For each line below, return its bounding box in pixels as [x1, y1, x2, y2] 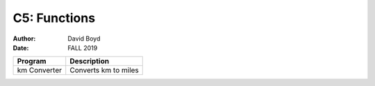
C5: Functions [12, 10, 96, 25]
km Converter [17, 65, 62, 75]
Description [69, 56, 110, 66]
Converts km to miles [69, 65, 139, 75]
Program [17, 56, 47, 66]
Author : [12, 34, 36, 43]
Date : [12, 43, 29, 52]
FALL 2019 [67, 43, 98, 52]
